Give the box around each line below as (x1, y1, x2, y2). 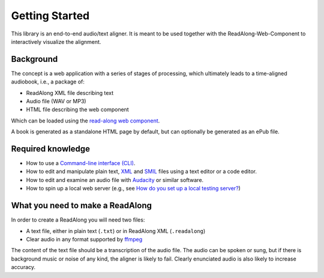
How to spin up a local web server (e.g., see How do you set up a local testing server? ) (26, 185, 241, 192)
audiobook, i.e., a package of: (11, 78, 85, 85)
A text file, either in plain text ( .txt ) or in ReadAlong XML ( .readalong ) (26, 227, 206, 234)
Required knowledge (11, 144, 90, 154)
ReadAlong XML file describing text (26, 89, 114, 96)
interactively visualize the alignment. (11, 38, 101, 45)
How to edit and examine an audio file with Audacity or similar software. (26, 176, 204, 183)
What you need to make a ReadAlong (11, 201, 152, 211)
